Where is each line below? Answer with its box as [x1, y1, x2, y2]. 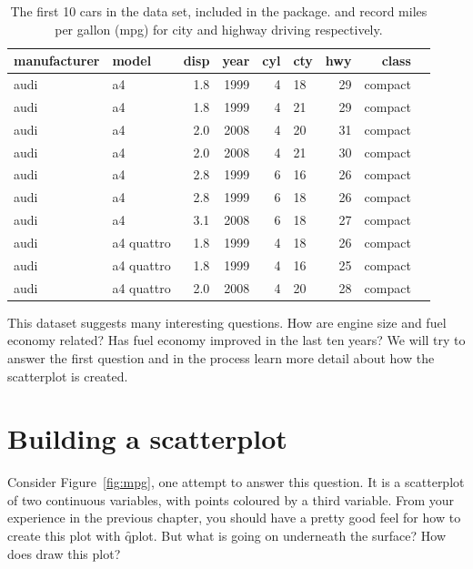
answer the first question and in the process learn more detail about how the [7, 348, 435, 367]
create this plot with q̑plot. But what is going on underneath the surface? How [7, 526, 446, 544]
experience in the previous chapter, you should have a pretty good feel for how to [7, 508, 461, 527]
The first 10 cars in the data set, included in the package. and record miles [10, 2, 428, 20]
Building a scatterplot [7, 420, 287, 457]
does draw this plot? [7, 544, 121, 563]
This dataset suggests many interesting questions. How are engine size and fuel [7, 312, 447, 331]
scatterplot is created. [7, 366, 128, 385]
